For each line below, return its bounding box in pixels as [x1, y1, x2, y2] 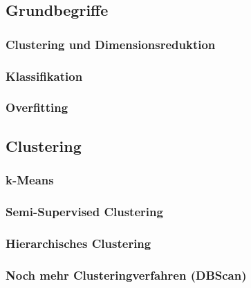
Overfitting [6, 99, 68, 116]
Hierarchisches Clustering [6, 234, 151, 251]
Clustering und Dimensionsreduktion [6, 35, 216, 52]
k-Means [6, 171, 54, 189]
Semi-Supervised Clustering [6, 202, 163, 220]
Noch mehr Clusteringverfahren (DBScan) [6, 266, 247, 283]
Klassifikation [6, 67, 83, 84]
